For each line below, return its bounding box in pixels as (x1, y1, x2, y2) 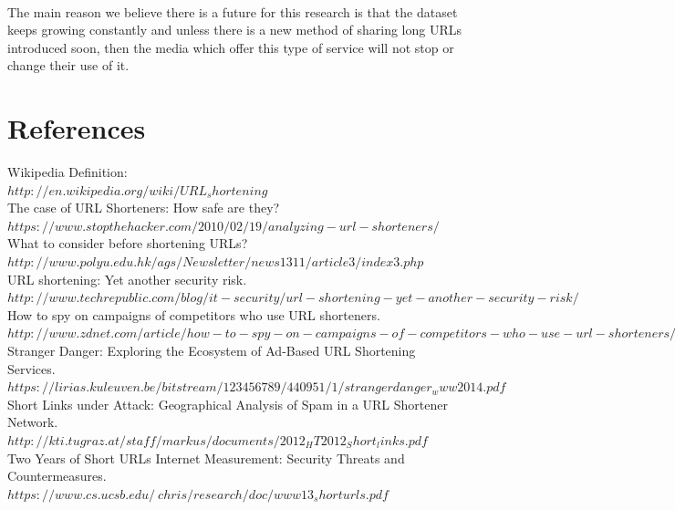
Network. (7, 412, 58, 432)
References (7, 109, 146, 147)
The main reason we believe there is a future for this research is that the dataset (7, 2, 458, 21)
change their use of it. (7, 56, 130, 75)
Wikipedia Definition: (7, 162, 128, 182)
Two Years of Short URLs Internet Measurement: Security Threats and (7, 448, 405, 467)
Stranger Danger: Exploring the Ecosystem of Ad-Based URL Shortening (7, 341, 416, 360)
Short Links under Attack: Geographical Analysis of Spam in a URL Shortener (7, 394, 448, 413)
